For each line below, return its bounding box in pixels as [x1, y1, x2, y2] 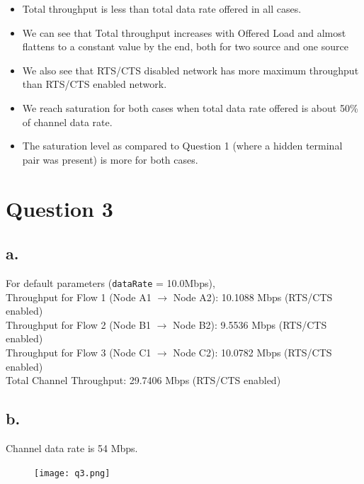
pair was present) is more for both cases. [22, 152, 198, 167]
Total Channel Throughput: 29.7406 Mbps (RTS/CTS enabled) [6, 373, 281, 388]
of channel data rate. [22, 114, 113, 129]
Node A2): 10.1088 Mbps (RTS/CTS [173, 289, 333, 304]
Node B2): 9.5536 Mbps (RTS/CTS [173, 317, 327, 332]
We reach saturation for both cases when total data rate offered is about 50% [22, 100, 358, 115]
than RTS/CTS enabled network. [22, 77, 167, 91]
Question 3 [6, 193, 113, 223]
